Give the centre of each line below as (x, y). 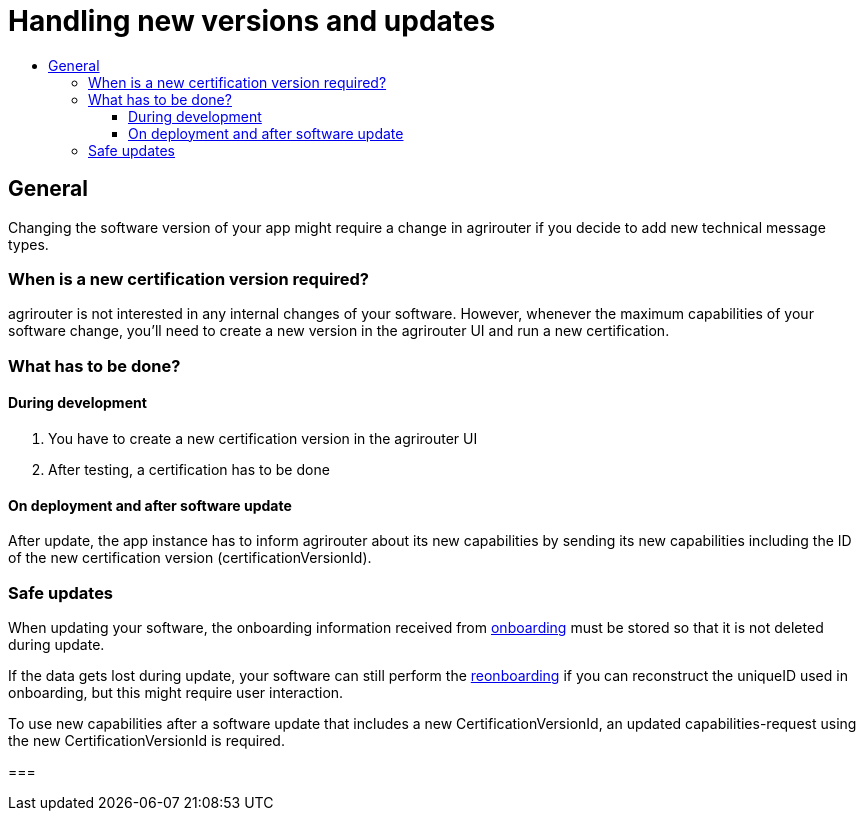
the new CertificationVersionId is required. (146, 740)
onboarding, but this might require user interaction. (176, 692)
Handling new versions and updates (252, 21)
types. (28, 244)
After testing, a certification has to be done (189, 469)
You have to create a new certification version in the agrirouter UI (263, 438)
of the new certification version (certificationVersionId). (190, 558)
